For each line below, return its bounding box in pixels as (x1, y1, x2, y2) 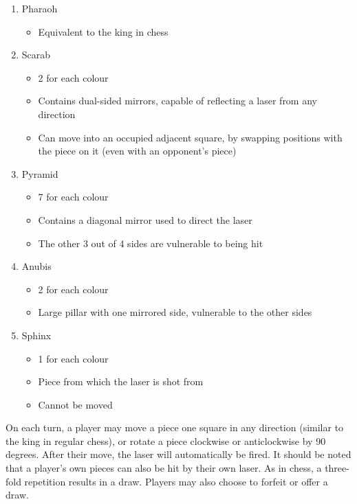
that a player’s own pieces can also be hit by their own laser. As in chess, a (6, 461, 322, 475)
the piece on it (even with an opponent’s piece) (38, 144, 237, 158)
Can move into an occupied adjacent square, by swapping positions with (38, 130, 343, 144)
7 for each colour (38, 190, 109, 204)
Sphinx (21, 328, 52, 342)
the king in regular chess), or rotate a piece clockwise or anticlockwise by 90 (6, 433, 326, 448)
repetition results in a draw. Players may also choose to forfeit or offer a (24, 474, 328, 488)
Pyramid (21, 166, 58, 181)
